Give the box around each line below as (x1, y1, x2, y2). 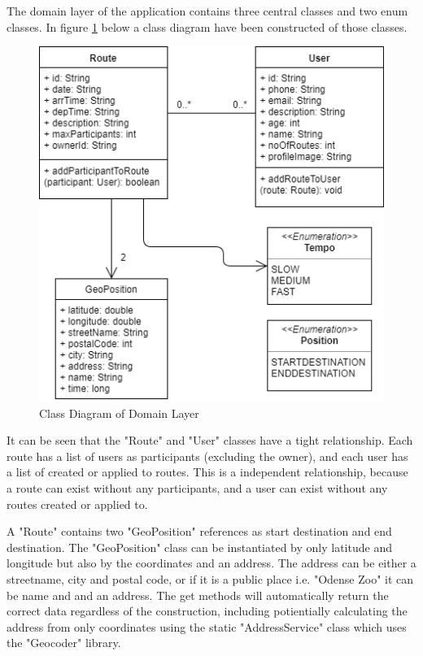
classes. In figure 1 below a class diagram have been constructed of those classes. (7, 18, 408, 35)
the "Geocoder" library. (7, 634, 121, 651)
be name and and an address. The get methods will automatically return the (7, 586, 389, 603)
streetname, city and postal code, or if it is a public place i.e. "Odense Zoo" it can (7, 570, 414, 587)
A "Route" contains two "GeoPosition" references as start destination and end (7, 523, 392, 540)
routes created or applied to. (7, 495, 148, 512)
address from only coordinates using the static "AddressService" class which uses (7, 618, 407, 635)
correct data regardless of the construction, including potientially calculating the (7, 602, 408, 619)
